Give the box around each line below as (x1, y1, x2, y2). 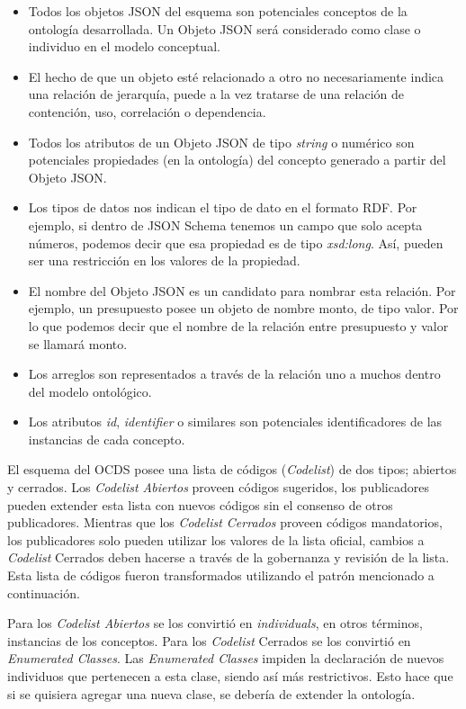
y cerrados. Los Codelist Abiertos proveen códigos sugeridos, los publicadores (7, 478, 429, 497)
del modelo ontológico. (28, 381, 152, 400)
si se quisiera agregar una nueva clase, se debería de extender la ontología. (7, 684, 416, 703)
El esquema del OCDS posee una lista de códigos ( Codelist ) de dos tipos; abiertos (7, 460, 457, 479)
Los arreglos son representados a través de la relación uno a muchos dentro (28, 364, 441, 383)
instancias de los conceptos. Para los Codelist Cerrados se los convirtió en (7, 631, 411, 650)
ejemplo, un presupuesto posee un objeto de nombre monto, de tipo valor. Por (28, 299, 459, 318)
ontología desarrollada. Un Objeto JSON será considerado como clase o (28, 19, 421, 38)
